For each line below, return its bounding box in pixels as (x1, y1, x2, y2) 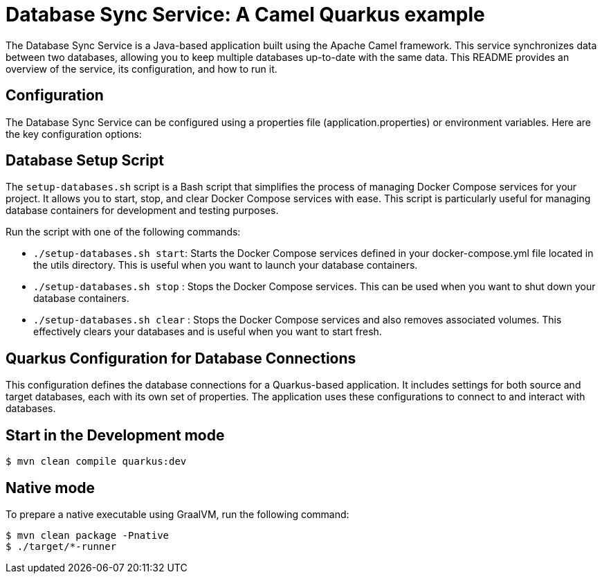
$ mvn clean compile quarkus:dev (6, 456, 187, 467)
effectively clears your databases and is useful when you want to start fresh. (33, 326, 382, 338)
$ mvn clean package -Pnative (6, 529, 170, 541)
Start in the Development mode (6, 426, 225, 444)
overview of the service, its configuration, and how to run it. (6, 62, 277, 75)
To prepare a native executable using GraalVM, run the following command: (6, 508, 349, 520)
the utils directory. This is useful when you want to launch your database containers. (33, 259, 418, 271)
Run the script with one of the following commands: (6, 226, 241, 238)
